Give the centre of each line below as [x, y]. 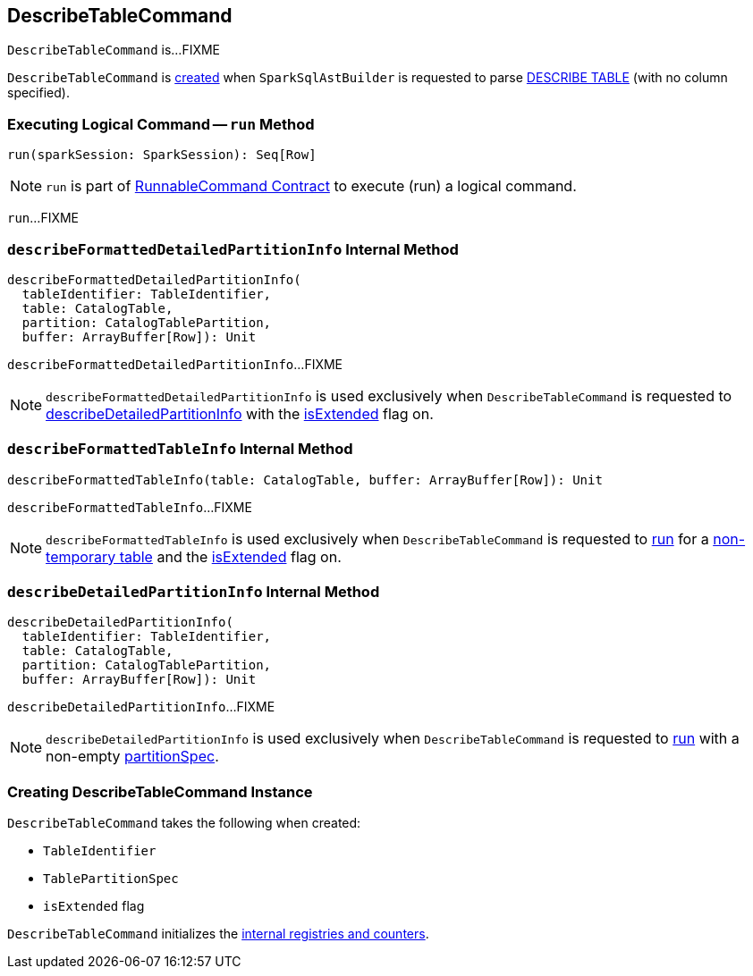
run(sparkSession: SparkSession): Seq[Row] [162, 155]
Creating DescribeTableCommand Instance [160, 791]
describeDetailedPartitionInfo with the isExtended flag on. [240, 413]
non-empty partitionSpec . [132, 757]
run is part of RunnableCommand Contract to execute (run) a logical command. [311, 186]
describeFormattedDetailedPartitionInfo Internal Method [233, 249]
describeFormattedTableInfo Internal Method [180, 449]
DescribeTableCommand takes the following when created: [184, 823]
